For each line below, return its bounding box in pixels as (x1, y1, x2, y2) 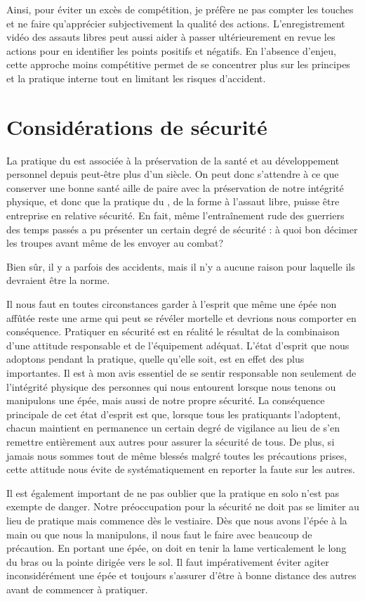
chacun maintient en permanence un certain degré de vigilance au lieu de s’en (6, 420, 340, 435)
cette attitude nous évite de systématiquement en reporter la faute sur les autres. (6, 462, 355, 477)
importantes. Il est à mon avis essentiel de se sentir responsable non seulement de (6, 366, 357, 380)
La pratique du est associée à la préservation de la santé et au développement (6, 153, 340, 167)
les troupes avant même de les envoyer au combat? (6, 235, 224, 250)
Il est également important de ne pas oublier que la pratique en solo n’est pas (6, 485, 340, 500)
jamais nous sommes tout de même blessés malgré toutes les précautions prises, (6, 448, 347, 463)
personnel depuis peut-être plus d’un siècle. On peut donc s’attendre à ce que (6, 167, 339, 181)
